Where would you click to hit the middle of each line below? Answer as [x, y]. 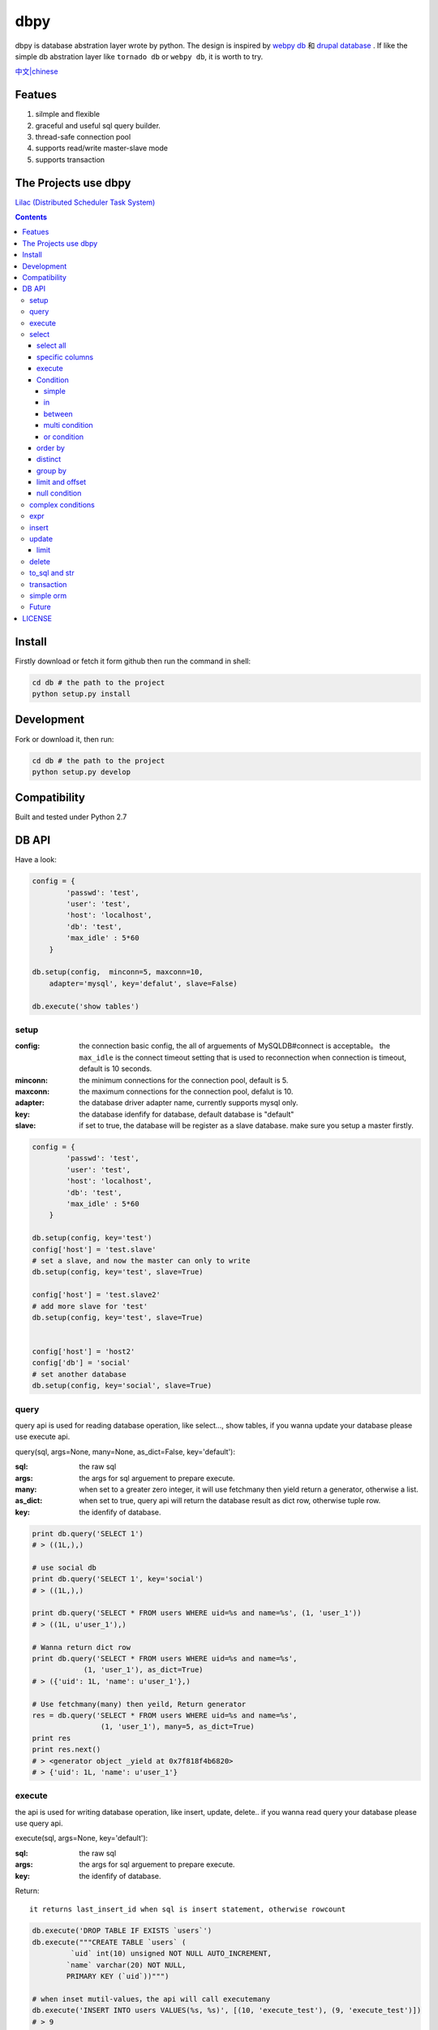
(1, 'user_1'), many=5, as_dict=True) [177, 1727]
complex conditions [62, 504]
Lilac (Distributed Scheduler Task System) [85, 202]
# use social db [64, 1568]
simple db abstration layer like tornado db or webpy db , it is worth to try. [139, 56]
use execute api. [43, 1436]
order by [51, 447]
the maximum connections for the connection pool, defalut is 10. [186, 1091]
